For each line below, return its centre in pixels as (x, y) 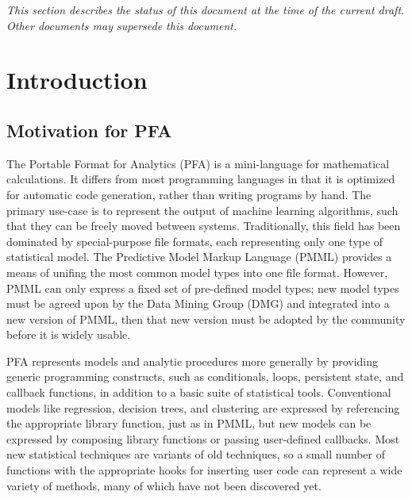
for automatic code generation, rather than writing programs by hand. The (189, 194)
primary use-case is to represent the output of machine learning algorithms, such (202, 210)
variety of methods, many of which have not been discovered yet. (164, 485)
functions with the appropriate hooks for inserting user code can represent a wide (204, 470)
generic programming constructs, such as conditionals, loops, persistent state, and (205, 376)
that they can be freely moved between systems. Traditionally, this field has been (204, 226)
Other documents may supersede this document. (122, 25)
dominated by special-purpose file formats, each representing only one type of (195, 241)
